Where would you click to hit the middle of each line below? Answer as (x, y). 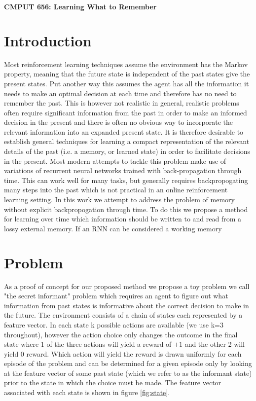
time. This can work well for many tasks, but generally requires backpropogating (126, 180)
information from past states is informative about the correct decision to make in (127, 305)
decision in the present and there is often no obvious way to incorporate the (119, 122)
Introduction (48, 40)
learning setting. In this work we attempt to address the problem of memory (119, 200)
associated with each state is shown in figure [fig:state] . (87, 392)
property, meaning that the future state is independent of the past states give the (127, 74)
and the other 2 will (215, 344)
